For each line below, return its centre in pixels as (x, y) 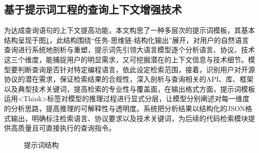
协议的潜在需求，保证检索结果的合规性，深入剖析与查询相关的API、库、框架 (129, 79)
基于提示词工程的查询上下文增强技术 (93, 9)
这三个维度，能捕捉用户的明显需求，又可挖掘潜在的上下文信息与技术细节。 (126, 59)
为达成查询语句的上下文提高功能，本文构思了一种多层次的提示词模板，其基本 (129, 30)
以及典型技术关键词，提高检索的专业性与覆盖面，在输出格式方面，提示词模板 (129, 88)
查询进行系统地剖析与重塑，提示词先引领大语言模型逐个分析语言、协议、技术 (129, 50)
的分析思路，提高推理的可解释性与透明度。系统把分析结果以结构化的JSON (125, 108)
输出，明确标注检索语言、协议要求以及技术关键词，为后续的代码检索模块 (129, 118)
